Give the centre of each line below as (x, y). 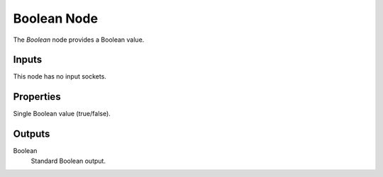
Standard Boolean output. (68, 161)
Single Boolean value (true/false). (62, 114)
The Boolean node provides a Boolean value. (79, 40)
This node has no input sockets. (60, 76)
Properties (37, 97)
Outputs (32, 134)
